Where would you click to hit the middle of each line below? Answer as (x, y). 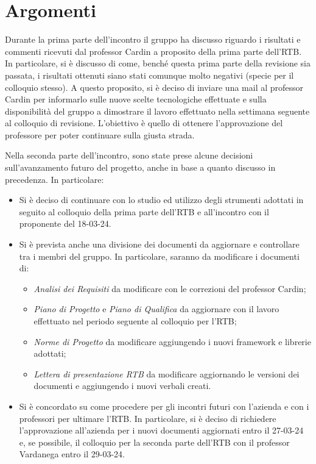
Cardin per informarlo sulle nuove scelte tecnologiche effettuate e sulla (136, 99)
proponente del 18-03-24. (65, 223)
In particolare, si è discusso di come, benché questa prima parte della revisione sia (158, 63)
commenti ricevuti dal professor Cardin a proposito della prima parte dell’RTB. (153, 51)
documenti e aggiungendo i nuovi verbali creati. (122, 386)
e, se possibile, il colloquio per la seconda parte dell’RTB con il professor (154, 442)
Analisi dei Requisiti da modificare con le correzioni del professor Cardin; (170, 288)
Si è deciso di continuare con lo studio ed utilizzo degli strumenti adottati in (161, 200)
